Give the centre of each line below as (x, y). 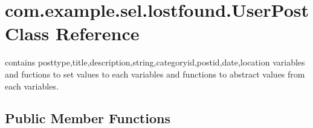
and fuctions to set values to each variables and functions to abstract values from (155, 74)
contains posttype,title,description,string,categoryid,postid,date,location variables (155, 62)
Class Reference (72, 33)
